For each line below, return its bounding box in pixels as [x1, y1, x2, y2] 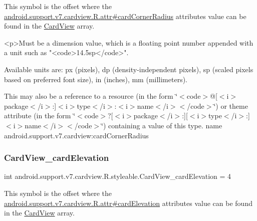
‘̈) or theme [213, 100, 248, 111]
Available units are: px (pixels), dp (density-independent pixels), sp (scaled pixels [4, 64, 253, 74]
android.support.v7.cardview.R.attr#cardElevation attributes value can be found [4, 197, 252, 208]
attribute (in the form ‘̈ [4, 110, 76, 121]
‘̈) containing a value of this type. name [101, 120, 222, 130]
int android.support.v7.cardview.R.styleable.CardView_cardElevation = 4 [4, 171, 231, 181]
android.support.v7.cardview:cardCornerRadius [4, 130, 149, 140]
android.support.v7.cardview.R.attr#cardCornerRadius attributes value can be [4, 11, 246, 21]
